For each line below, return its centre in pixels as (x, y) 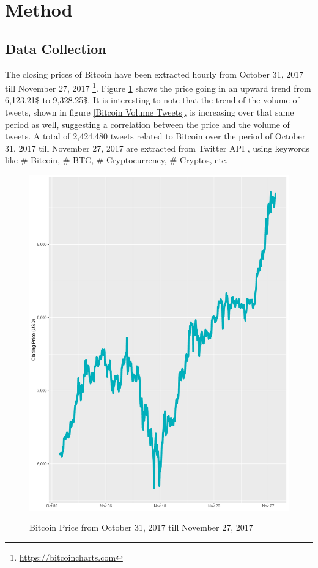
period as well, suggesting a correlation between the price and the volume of (147, 124)
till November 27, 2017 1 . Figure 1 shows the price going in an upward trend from (158, 87)
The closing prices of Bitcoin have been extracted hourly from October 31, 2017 (154, 74)
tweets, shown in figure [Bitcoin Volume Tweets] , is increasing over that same (150, 112)
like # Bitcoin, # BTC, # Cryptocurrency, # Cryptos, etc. (116, 160)
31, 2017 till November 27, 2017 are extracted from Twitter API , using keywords (157, 148)
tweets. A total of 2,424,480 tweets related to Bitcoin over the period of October (155, 136)
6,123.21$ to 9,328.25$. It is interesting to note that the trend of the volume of (152, 100)
